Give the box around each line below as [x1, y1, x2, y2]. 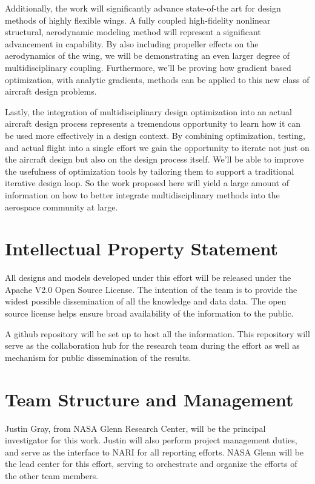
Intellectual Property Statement [5, 236, 279, 261]
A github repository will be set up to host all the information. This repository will [5, 327, 310, 340]
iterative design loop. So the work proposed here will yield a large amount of [5, 176, 289, 189]
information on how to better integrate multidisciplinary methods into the [5, 188, 280, 201]
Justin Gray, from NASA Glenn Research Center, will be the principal [5, 422, 266, 434]
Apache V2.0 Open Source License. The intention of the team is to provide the [5, 283, 297, 295]
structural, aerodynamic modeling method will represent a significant [5, 25, 261, 38]
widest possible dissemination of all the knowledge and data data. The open [5, 295, 287, 308]
